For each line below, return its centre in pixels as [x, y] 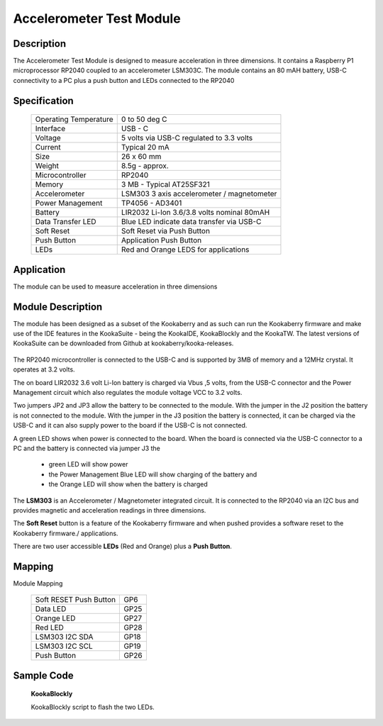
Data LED [51, 609]
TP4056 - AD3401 [151, 203]
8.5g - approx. [145, 166]
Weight [47, 166]
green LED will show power [88, 464]
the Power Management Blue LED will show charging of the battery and [153, 474]
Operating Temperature [74, 119]
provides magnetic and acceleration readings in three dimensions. [110, 510]
